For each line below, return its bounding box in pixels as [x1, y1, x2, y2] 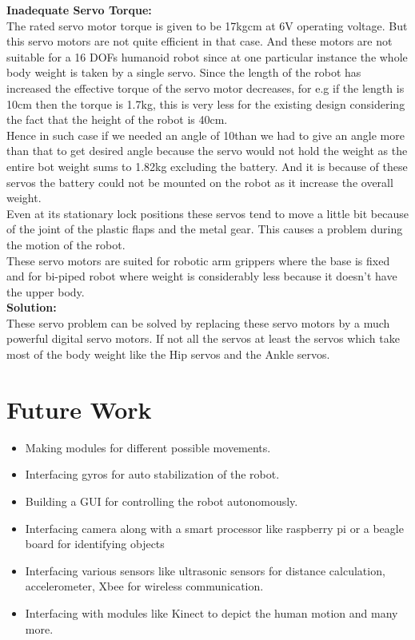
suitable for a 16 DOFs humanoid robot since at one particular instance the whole [6, 48, 408, 65]
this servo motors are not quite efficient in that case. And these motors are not [6, 33, 393, 50]
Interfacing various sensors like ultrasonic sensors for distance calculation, [25, 562, 385, 578]
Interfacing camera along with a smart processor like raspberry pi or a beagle [25, 519, 404, 536]
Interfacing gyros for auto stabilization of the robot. [25, 466, 280, 483]
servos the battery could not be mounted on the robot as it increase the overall [6, 173, 393, 190]
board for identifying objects [25, 535, 165, 552]
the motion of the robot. [6, 236, 126, 252]
